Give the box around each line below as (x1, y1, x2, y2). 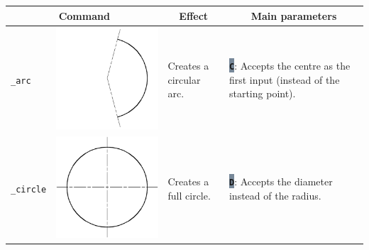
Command (58, 8, 110, 23)
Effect (179, 8, 209, 23)
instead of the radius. (228, 187, 321, 202)
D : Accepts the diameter (228, 173, 333, 188)
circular (167, 72, 201, 87)
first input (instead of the (228, 72, 340, 87)
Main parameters (250, 8, 337, 23)
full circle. (167, 187, 211, 202)
